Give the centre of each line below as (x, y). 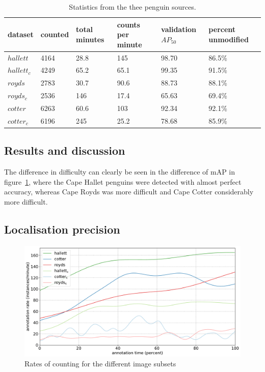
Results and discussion (65, 150)
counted (55, 34)
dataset (21, 34)
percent (222, 29)
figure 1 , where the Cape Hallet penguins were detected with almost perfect (123, 181)
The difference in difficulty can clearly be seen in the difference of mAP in (120, 172)
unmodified (229, 39)
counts (128, 24)
